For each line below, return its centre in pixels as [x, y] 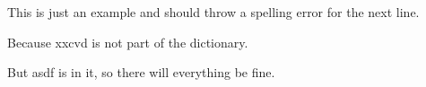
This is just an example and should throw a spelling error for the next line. [213, 12]
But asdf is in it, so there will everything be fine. [141, 72]
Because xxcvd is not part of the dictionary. [128, 42]
